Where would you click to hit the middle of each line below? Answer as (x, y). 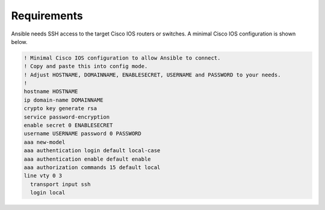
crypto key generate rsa (60, 109)
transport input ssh (60, 184)
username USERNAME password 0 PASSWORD (82, 134)
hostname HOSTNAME (51, 91)
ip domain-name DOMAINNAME (63, 100)
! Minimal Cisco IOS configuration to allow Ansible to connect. (122, 58)
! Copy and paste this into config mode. (86, 66)
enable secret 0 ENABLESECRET (68, 125)
